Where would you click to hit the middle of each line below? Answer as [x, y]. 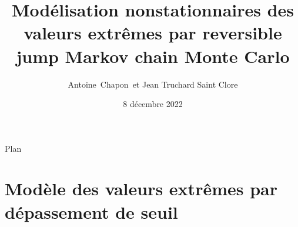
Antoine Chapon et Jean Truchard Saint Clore [153, 84]
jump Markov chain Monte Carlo [153, 56]
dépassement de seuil [91, 211]
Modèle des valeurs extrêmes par [141, 188]
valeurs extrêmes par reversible [153, 33]
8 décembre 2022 [153, 104]
